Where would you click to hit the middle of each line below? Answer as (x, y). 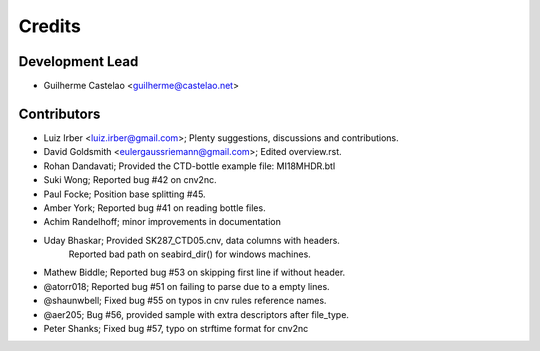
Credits (50, 26)
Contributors (59, 113)
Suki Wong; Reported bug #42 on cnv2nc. (130, 180)
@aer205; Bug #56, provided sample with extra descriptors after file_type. (196, 314)
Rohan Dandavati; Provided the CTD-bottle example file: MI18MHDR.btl (189, 166)
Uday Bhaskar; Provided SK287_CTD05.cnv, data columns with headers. (191, 240)
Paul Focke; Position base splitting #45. (124, 194)
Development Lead (78, 61)
